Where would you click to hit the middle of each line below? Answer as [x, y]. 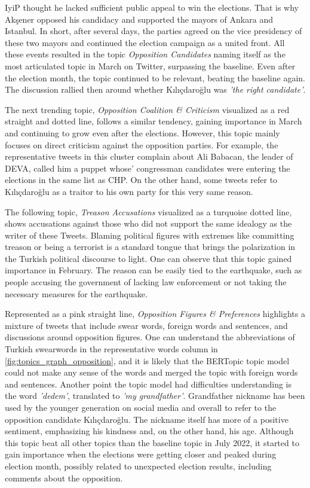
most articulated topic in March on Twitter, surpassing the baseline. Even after [150, 65]
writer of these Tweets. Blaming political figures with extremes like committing [150, 235]
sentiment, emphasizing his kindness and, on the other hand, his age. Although [149, 431]
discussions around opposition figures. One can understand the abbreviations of [150, 337]
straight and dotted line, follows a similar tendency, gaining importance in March [154, 121]
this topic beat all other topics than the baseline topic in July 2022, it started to [152, 442]
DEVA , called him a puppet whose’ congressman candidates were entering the [148, 168]
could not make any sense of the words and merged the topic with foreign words [151, 372]
